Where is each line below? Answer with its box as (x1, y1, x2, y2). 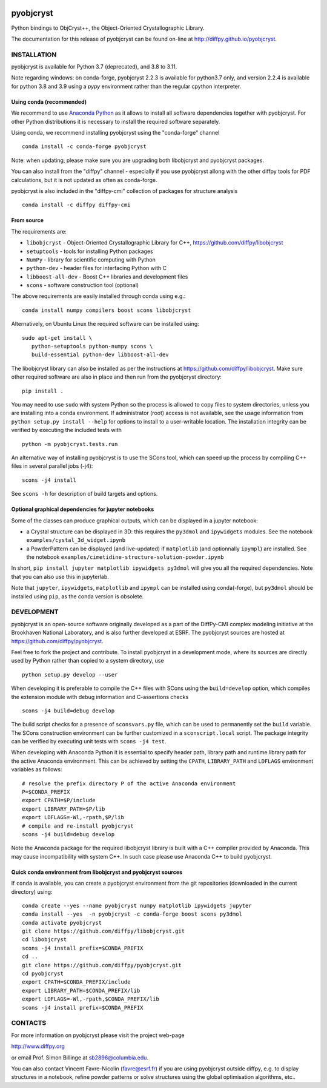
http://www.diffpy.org (11, 1042, 65, 1050)
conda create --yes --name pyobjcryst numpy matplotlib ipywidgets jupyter (22, 902, 252, 909)
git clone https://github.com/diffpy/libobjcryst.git (22, 928, 185, 934)
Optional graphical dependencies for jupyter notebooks (11, 505, 154, 513)
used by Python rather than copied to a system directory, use (11, 657, 164, 664)
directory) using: (11, 888, 53, 895)
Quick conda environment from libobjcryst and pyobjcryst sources (11, 868, 183, 876)
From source (11, 217, 44, 224)
